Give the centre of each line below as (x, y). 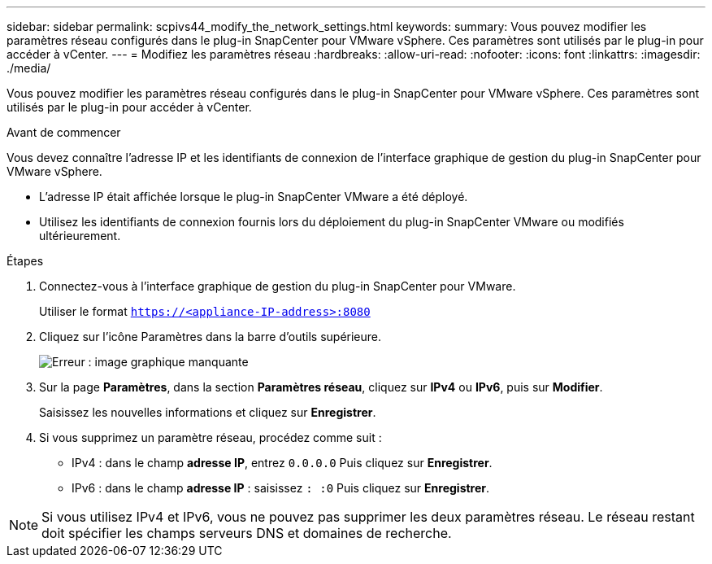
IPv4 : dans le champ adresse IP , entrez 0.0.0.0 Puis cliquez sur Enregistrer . (282, 463)
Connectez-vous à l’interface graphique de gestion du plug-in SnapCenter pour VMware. (278, 286)
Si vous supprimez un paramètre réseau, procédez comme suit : (211, 437)
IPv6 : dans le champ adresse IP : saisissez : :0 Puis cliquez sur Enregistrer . (281, 488)
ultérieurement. (80, 236)
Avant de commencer (64, 132)
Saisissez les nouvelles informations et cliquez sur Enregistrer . (208, 412)
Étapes (25, 261)
